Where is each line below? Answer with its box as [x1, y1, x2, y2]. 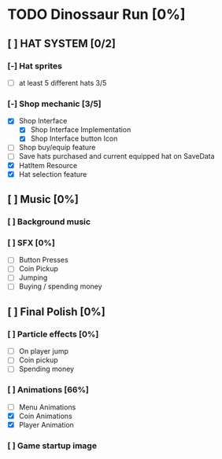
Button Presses [18, 255, 68, 265]
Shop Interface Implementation [30, 125, 131, 134]
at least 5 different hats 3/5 [18, 78, 107, 87]
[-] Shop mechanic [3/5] [7, 98, 102, 109]
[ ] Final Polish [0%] [7, 305, 105, 318]
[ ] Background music [7, 216, 91, 227]
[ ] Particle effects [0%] [7, 329, 99, 340]
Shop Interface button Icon [30, 134, 118, 143]
